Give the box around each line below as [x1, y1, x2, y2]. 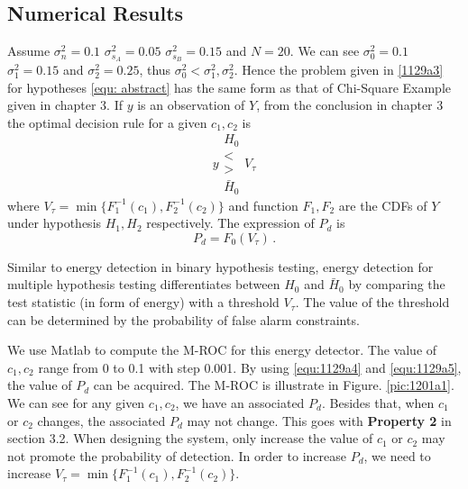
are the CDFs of [338, 195, 427, 214]
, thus [139, 60, 171, 79]
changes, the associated [37, 411, 166, 430]
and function [228, 195, 298, 214]
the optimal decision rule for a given [7, 113, 207, 131]
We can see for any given [7, 394, 145, 412]
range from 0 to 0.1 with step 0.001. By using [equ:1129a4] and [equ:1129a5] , [38, 358, 462, 376]
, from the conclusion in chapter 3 [256, 95, 444, 114]
